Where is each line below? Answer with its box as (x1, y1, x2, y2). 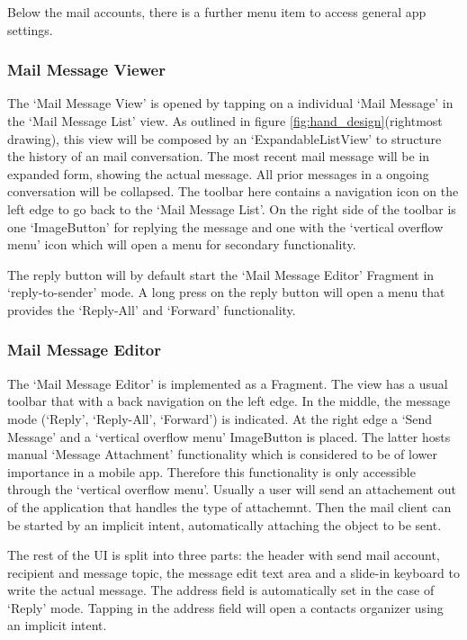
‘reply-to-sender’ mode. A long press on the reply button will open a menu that (7, 283, 445, 302)
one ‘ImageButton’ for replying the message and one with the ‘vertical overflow (7, 217, 444, 236)
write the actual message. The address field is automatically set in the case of (7, 581, 435, 599)
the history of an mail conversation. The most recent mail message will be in (7, 147, 430, 166)
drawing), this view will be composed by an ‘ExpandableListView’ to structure (7, 129, 442, 148)
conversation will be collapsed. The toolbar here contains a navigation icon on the (7, 182, 459, 201)
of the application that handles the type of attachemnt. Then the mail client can (7, 497, 452, 516)
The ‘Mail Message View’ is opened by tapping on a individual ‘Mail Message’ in (7, 94, 454, 113)
